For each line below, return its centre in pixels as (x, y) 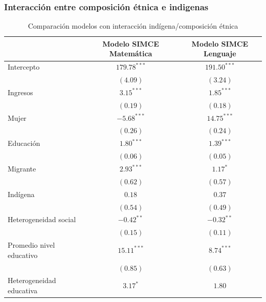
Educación (24, 143)
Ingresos (20, 92)
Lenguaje (220, 53)
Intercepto (24, 67)
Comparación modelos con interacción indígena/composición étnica (133, 26)
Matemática (131, 53)
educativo (23, 255)
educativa (23, 290)
